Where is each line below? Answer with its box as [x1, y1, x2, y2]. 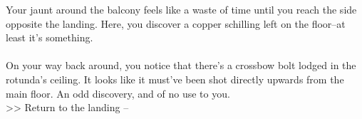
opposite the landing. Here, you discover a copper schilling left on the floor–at [6, 16, 346, 31]
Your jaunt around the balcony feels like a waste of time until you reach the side [6, 2, 357, 16]
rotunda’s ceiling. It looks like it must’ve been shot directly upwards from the [6, 71, 344, 86]
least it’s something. [6, 30, 93, 45]
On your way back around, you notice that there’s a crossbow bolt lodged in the [6, 58, 356, 73]
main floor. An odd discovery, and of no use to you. [6, 86, 230, 100]
